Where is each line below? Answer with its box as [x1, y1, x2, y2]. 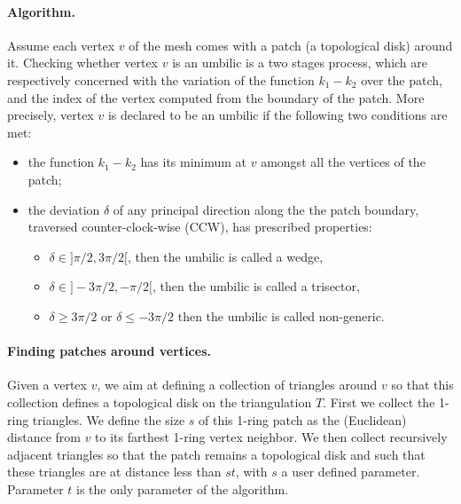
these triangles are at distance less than [7, 462, 222, 481]
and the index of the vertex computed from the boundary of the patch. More [7, 88, 425, 106]
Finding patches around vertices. [7, 342, 211, 360]
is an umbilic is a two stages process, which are [172, 53, 428, 72]
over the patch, [361, 70, 442, 89]
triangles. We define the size [32, 410, 185, 429]
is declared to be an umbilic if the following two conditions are [107, 106, 448, 124]
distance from [7, 428, 81, 446]
